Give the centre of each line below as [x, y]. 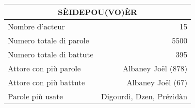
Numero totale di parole [49, 40]
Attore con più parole [44, 68]
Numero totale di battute [51, 54]
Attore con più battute [47, 82]
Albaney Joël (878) [155, 68]
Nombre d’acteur [36, 26]
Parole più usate [35, 96]
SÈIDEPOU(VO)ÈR [97, 12]
